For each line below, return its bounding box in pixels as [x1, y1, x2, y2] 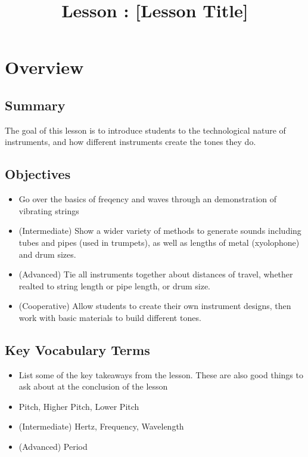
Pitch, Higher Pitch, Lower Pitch [18, 400, 139, 412]
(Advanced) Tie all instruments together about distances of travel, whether [18, 268, 293, 280]
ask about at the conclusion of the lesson [18, 380, 168, 393]
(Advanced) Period [18, 440, 88, 453]
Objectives [5, 165, 71, 183]
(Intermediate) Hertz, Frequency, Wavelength [18, 420, 184, 433]
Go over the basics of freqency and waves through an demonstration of [18, 193, 277, 205]
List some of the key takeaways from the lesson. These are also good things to [18, 368, 303, 381]
